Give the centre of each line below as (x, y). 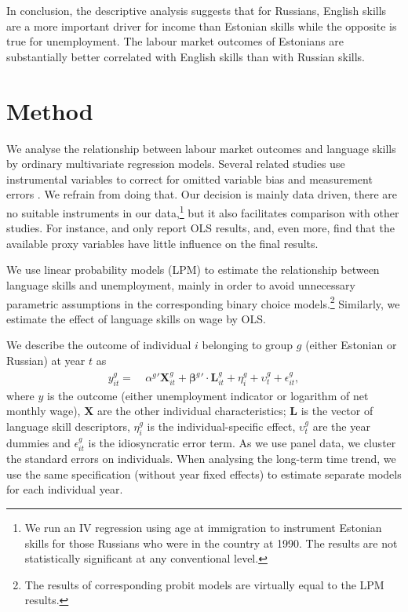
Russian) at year (46, 360)
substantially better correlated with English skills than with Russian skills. (186, 56)
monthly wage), (44, 411)
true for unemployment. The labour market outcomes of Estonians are (175, 41)
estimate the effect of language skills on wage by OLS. (136, 318)
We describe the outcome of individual (99, 345)
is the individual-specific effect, (221, 426)
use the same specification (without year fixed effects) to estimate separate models (204, 474)
